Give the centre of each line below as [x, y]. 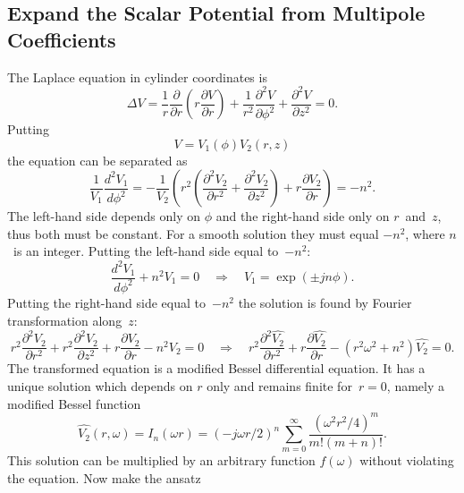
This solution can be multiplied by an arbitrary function [161, 460]
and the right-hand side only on [303, 216]
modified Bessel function [74, 403]
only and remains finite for [279, 386]
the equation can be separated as [97, 160]
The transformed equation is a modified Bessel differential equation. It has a [216, 368]
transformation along [65, 320]
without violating [407, 460]
